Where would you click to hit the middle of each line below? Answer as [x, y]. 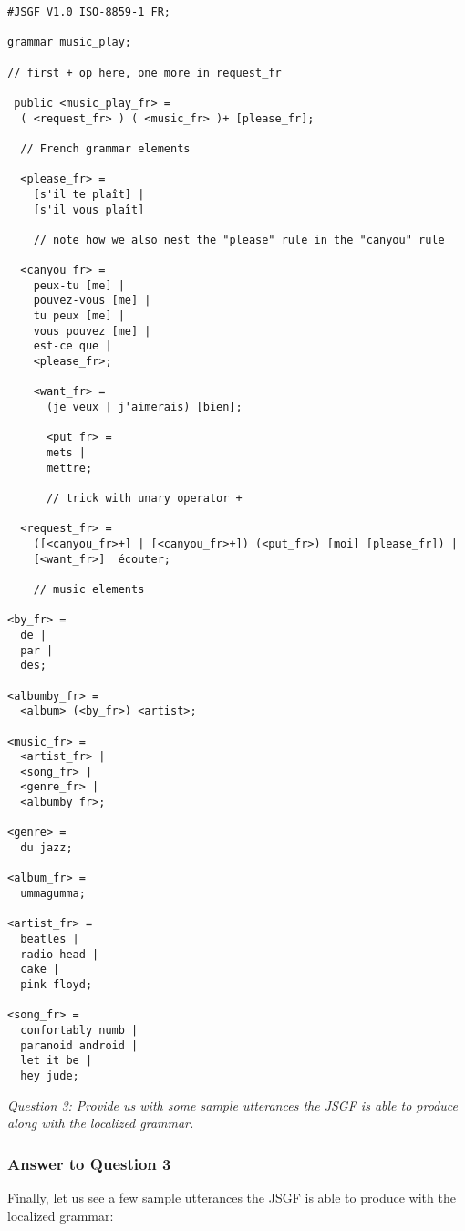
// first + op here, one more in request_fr [145, 73]
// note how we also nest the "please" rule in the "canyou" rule [239, 240]
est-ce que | [72, 346]
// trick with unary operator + [144, 498]
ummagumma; [53, 894]
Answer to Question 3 [89, 1163]
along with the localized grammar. [101, 1123]
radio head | [60, 954]
